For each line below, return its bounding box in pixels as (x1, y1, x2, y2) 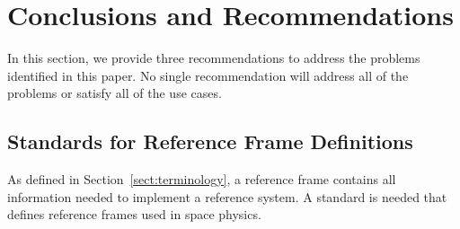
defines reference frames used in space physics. (7, 205, 261, 224)
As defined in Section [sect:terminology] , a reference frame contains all (7, 170, 396, 189)
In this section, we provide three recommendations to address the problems (7, 48, 420, 67)
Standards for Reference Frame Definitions (7, 128, 413, 155)
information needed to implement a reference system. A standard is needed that (7, 187, 447, 206)
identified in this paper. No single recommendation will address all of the (7, 66, 409, 84)
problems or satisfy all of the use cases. (7, 84, 222, 102)
